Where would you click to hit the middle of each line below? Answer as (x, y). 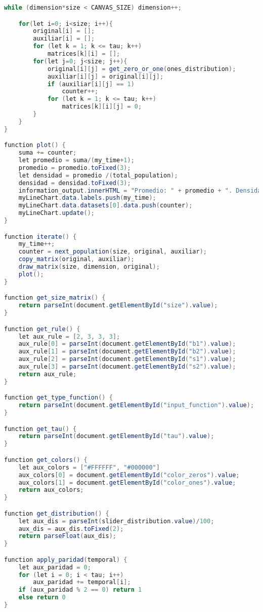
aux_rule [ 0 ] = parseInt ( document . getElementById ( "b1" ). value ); (127, 344)
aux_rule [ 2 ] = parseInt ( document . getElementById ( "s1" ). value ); (127, 359)
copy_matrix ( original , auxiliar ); (76, 259)
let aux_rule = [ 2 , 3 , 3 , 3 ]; (69, 336)
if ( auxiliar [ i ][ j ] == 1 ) (91, 84)
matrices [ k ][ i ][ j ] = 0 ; (102, 107)
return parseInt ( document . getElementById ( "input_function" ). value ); (136, 405)
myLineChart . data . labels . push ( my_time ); (87, 198)
